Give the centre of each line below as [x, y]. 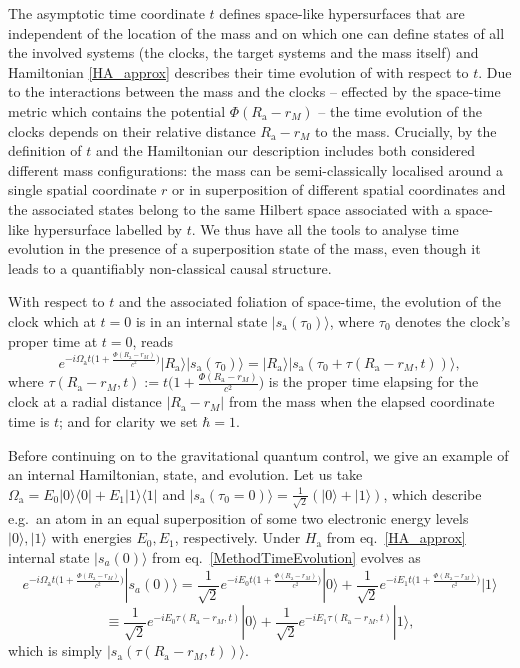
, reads [153, 340]
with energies [91, 537]
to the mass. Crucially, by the [406, 130]
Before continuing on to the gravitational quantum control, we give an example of [258, 454]
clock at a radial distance [85, 401]
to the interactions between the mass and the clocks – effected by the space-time [254, 91]
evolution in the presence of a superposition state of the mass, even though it [244, 248]
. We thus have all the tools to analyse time [325, 228]
